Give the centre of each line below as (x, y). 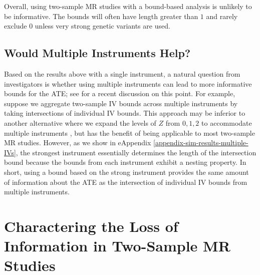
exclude (16, 26)
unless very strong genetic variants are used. (102, 26)
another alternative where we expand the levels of (80, 122)
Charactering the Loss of (91, 226)
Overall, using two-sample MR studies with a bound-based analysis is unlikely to (128, 6)
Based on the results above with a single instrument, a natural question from (122, 73)
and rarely (222, 16)
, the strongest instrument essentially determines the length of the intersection (136, 152)
